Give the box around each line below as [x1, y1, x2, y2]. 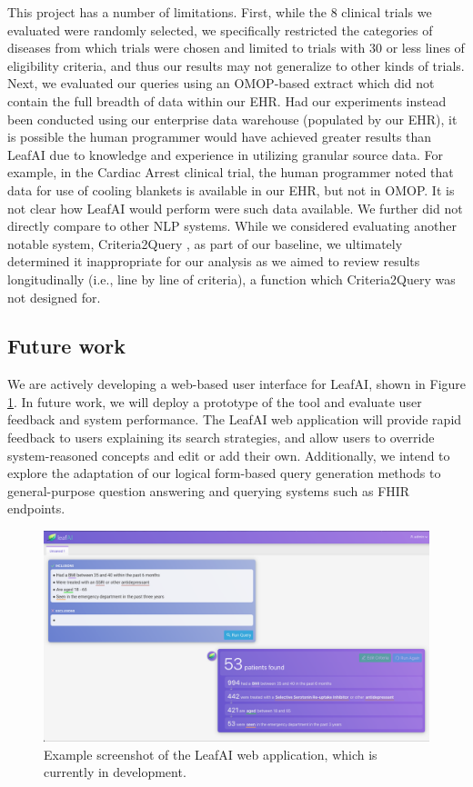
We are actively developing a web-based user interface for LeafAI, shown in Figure [7, 374, 467, 393]
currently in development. [44, 762, 186, 782]
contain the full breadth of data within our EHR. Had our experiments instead [7, 91, 447, 110]
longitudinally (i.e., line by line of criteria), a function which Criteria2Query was [7, 269, 456, 288]
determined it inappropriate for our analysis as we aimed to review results [7, 252, 420, 271]
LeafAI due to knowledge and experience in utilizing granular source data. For [7, 144, 444, 164]
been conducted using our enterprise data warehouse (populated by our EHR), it [7, 109, 458, 128]
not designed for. [7, 287, 101, 306]
